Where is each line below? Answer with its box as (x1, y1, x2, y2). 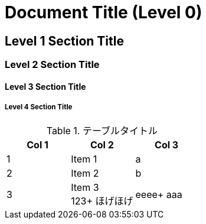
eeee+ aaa (135, 188, 182, 200)
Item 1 (71, 152, 97, 165)
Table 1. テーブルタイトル (46, 124, 158, 137)
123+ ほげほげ (71, 194, 133, 207)
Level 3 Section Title (5, 81, 86, 92)
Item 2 (71, 167, 99, 179)
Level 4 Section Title (5, 103, 73, 112)
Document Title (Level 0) (5, 2, 202, 22)
